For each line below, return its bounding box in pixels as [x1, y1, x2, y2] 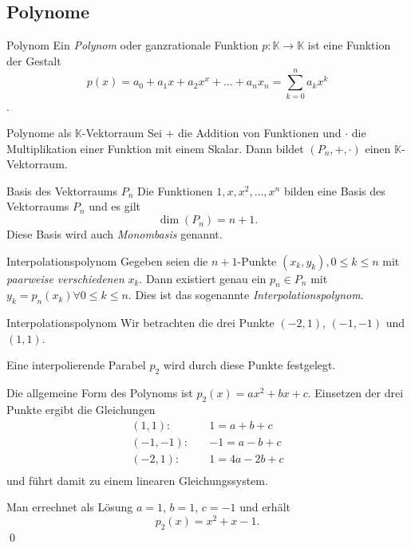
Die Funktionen [137, 182, 213, 199]
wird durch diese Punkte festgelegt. [163, 357, 336, 373]
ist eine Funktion [307, 37, 391, 53]
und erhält [239, 499, 290, 515]
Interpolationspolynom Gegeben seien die [6, 252, 208, 269]
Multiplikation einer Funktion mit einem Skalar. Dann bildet [6, 140, 304, 156]
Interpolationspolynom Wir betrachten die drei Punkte [6, 314, 275, 331]
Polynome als [6, 124, 72, 141]
